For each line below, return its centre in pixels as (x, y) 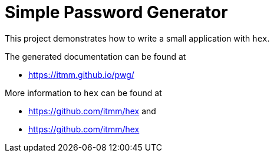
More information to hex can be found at (83, 93)
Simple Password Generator (116, 12)
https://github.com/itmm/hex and (92, 111)
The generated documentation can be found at (95, 56)
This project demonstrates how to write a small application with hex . (137, 38)
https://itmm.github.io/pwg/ (81, 74)
